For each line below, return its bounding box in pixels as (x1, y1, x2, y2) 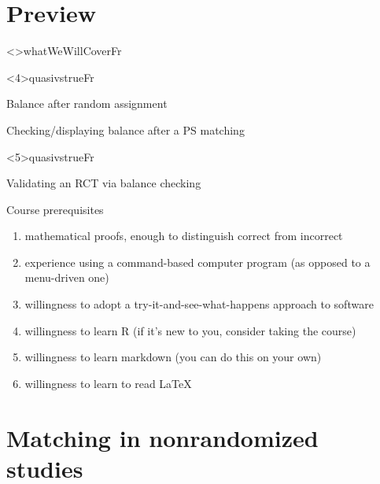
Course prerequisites (6, 201, 104, 217)
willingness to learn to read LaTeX (24, 375, 192, 391)
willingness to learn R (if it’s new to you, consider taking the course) (24, 322, 356, 338)
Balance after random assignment (6, 95, 168, 112)
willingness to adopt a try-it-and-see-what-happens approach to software (24, 296, 374, 312)
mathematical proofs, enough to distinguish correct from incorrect (24, 227, 343, 244)
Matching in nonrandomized (6, 421, 319, 453)
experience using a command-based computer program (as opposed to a (24, 253, 371, 270)
